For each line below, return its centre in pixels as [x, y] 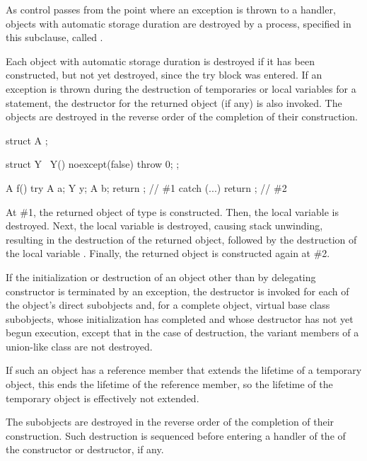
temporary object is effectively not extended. [103, 398]
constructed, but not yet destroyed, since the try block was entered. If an [164, 75]
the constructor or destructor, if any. [85, 449]
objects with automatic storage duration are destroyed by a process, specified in [179, 23]
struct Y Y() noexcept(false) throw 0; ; [93, 164]
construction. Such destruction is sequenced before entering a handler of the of [176, 435]
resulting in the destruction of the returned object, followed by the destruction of [181, 239]
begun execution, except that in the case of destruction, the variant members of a [182, 332]
